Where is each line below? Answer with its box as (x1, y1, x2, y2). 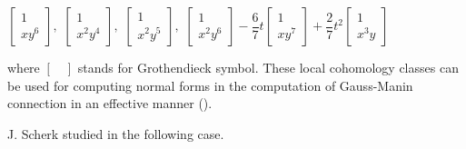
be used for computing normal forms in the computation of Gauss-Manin (7, 75, 413, 94)
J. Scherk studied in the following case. (7, 124, 224, 143)
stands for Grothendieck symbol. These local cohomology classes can (77, 58, 459, 76)
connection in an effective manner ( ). (7, 94, 213, 113)
